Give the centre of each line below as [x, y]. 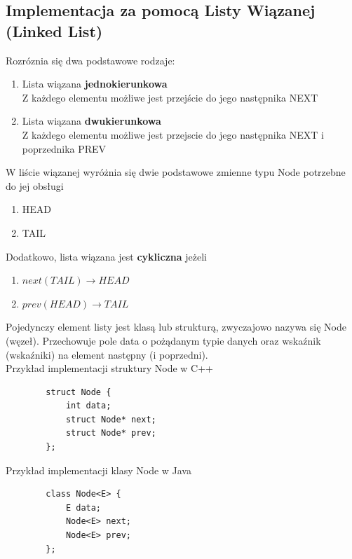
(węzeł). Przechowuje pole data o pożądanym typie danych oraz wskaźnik [163, 340]
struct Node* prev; [111, 433]
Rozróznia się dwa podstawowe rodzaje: [90, 60]
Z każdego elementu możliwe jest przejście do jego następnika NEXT [170, 97]
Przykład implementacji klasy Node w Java [99, 470]
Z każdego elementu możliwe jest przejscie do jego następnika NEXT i [173, 134]
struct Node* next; [111, 419]
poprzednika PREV [64, 148]
